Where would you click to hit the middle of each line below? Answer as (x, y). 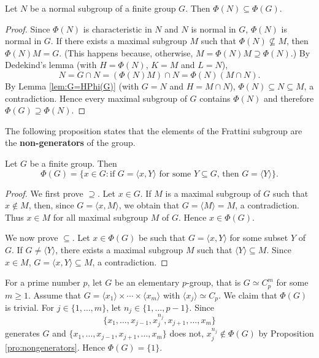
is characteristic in (117, 29)
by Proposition (286, 333)
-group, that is (214, 282)
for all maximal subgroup (101, 217)
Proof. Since (28, 29)
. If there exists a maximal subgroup (119, 41)
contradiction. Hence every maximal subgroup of (96, 98)
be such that (162, 238)
